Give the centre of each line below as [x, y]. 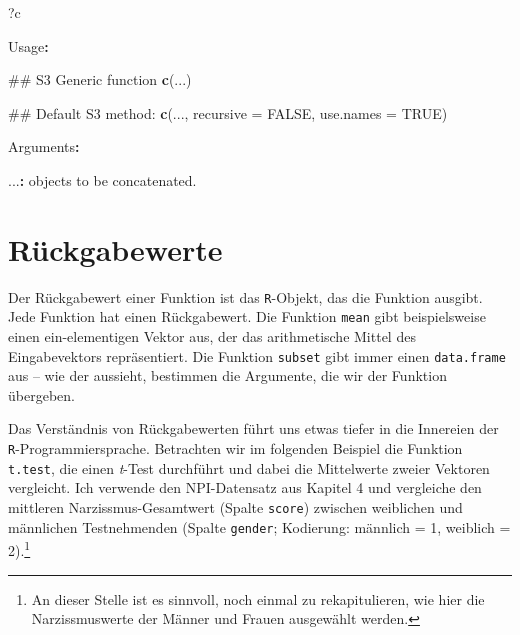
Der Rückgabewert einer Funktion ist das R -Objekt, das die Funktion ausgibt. [245, 296]
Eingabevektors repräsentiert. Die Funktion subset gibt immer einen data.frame [257, 355]
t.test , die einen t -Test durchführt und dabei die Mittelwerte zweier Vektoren [249, 467]
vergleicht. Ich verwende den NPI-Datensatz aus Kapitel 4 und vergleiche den [245, 487]
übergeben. [41, 394]
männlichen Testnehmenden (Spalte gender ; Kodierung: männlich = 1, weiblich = [259, 526]
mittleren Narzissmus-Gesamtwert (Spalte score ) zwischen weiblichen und [235, 506]
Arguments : [44, 146]
